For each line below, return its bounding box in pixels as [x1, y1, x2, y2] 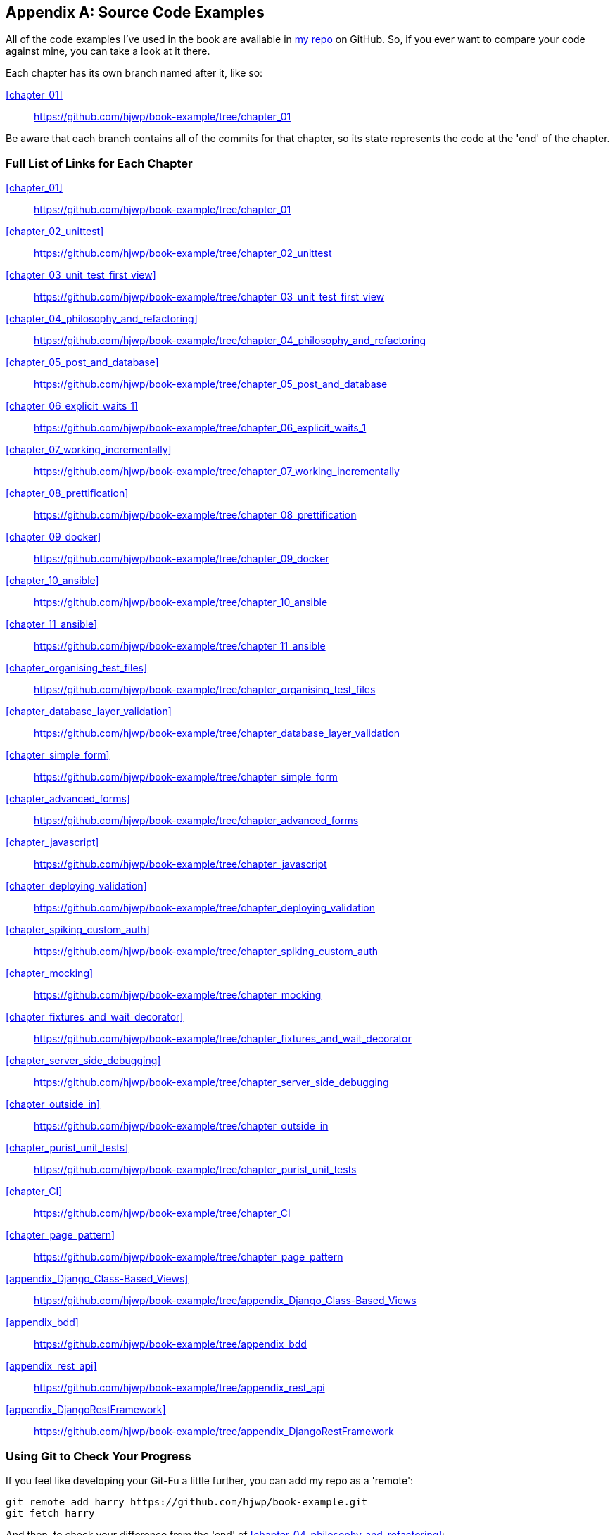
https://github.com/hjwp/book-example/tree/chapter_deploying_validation [34, 902, 376, 914]
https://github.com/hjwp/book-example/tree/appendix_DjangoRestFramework [34, 1425, 394, 1438]
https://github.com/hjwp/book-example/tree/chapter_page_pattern [34, 1251, 343, 1263]
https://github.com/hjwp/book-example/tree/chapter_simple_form [34, 771, 338, 783]
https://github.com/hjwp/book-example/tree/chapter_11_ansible [34, 640, 326, 652]
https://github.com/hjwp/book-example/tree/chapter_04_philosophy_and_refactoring [34, 334, 426, 347]
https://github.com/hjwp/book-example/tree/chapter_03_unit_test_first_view [34, 291, 385, 303]
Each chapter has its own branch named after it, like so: [6, 67, 263, 80]
